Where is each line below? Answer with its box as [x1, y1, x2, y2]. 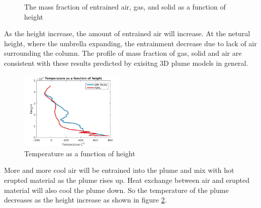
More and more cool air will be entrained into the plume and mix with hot [4, 165, 234, 175]
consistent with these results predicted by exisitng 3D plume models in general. [4, 57, 248, 68]
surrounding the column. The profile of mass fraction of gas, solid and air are [4, 48, 242, 58]
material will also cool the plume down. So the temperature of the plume [4, 184, 229, 195]
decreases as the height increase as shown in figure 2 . [4, 194, 167, 205]
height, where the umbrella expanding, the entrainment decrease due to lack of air [4, 38, 257, 48]
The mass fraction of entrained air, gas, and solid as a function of [24, 2, 226, 12]
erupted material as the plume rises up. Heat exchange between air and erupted [4, 175, 250, 185]
